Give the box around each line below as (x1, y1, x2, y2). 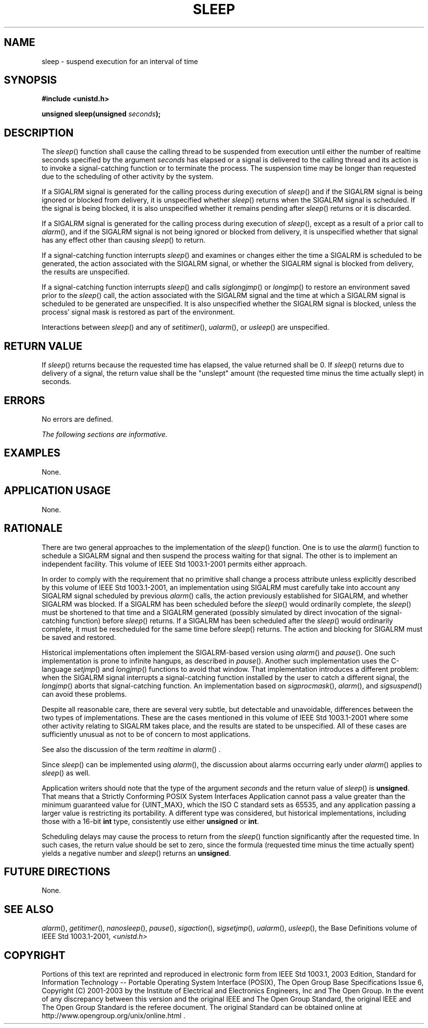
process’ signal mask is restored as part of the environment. (42, 308, 235, 317)
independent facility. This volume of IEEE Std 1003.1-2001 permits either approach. (42, 559, 307, 568)
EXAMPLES (4, 447, 61, 459)
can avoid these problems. (42, 689, 127, 698)
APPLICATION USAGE (4, 484, 111, 497)
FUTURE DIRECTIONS (4, 865, 110, 878)
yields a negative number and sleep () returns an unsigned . (42, 848, 231, 857)
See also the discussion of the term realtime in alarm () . (42, 745, 221, 754)
